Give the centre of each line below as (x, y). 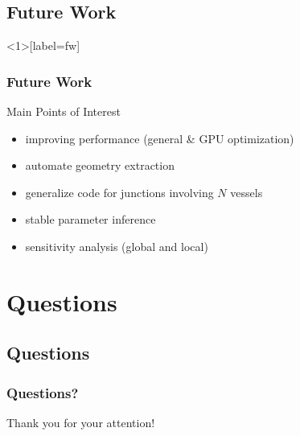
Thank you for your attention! (81, 422)
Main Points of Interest (64, 111)
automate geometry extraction (100, 165)
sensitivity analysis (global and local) (117, 246)
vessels (247, 192)
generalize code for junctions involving (119, 192)
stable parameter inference (90, 219)
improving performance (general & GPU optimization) (160, 138)
